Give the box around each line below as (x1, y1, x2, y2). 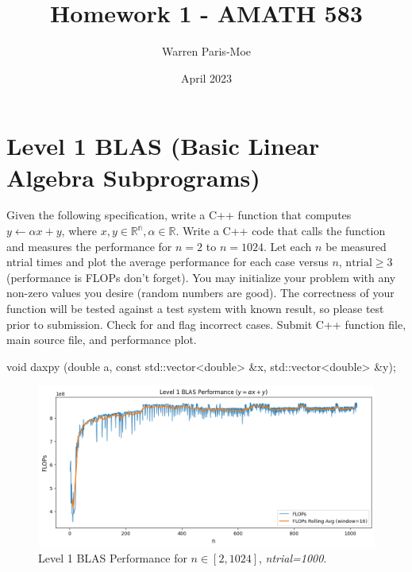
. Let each (263, 238, 312, 254)
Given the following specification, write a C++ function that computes (6, 207, 352, 223)
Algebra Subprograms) (6, 160, 260, 193)
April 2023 (180, 69, 233, 86)
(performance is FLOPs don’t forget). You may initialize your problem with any (6, 269, 396, 285)
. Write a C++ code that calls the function (175, 222, 386, 239)
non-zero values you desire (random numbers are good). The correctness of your (6, 284, 395, 301)
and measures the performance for (6, 238, 172, 254)
